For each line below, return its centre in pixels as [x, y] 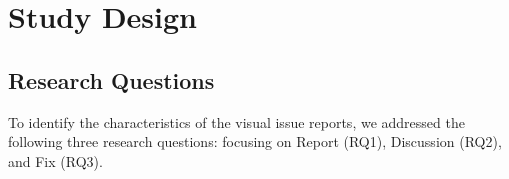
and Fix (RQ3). [55, 160]
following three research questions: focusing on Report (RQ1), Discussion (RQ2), [255, 141]
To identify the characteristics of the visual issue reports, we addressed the [236, 121]
